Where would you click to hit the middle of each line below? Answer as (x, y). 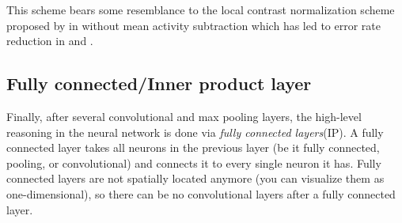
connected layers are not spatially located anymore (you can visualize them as (195, 178)
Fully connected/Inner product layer (159, 83)
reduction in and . (50, 41)
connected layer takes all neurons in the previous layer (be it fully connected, (193, 147)
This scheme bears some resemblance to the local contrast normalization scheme (201, 9)
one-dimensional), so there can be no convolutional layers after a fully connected (201, 193)
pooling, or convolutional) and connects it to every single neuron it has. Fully (194, 163)
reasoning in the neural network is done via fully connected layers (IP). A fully (195, 132)
